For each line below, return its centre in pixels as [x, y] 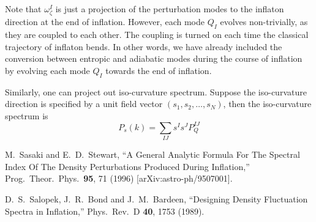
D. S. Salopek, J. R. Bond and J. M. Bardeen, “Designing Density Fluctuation [156, 198]
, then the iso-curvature [267, 104]
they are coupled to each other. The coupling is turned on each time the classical [157, 34]
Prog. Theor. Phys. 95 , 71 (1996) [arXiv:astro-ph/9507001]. [119, 178]
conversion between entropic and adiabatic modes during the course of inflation [154, 58]
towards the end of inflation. [159, 70]
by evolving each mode [47, 70]
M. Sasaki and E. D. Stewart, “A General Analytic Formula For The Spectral [152, 154]
